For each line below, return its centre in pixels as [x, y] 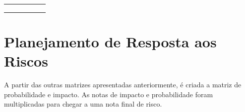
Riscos [26, 61]
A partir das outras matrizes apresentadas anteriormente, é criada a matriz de [123, 85]
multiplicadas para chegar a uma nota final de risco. [83, 104]
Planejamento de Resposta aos [110, 41]
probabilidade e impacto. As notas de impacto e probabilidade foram [109, 94]
